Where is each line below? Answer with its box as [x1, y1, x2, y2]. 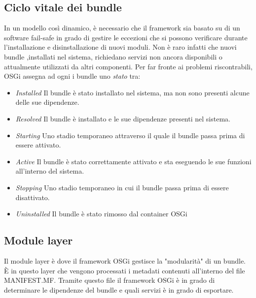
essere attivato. [15, 140, 61, 150]
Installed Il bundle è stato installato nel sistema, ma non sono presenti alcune [15, 87, 250, 97]
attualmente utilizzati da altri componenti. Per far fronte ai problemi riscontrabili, [4, 61, 253, 71]
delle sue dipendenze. [15, 97, 79, 107]
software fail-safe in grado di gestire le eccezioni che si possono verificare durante [4, 32, 248, 42]
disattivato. [15, 192, 50, 202]
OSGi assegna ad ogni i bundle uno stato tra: [4, 71, 141, 81]
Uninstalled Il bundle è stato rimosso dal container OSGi [15, 209, 187, 219]
